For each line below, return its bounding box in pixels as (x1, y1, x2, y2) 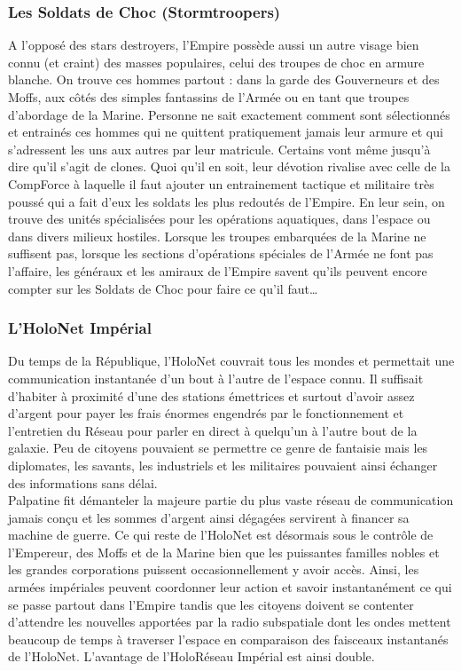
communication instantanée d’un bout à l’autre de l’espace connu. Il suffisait (8, 368, 424, 387)
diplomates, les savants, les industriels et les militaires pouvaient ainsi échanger (8, 455, 438, 474)
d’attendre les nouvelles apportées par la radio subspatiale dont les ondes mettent (8, 612, 451, 631)
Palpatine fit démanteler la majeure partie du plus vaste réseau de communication (8, 491, 454, 509)
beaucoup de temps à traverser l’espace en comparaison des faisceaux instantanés (8, 629, 449, 648)
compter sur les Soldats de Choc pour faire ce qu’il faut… (8, 279, 318, 297)
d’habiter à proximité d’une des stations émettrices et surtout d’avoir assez (8, 386, 415, 405)
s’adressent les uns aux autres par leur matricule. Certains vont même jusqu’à (8, 139, 431, 158)
